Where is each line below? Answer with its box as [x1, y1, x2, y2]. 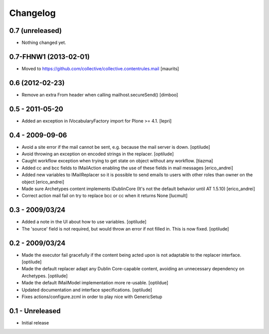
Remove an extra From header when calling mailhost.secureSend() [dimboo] [21, 92, 178, 98]
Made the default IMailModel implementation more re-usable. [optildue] [21, 280, 169, 286]
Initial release [21, 320, 49, 326]
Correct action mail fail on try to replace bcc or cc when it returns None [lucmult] [21, 193, 188, 199]
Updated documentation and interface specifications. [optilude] [21, 287, 152, 293]
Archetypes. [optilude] [21, 273, 68, 279]
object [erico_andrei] [21, 179, 65, 185]
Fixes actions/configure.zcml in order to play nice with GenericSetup [21, 294, 162, 300]
